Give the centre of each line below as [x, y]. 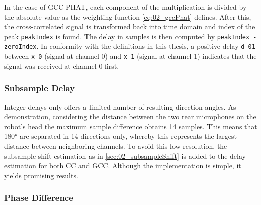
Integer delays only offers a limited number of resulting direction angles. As [120, 107]
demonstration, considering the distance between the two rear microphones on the [130, 117]
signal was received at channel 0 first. [62, 65]
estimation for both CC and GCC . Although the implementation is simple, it [123, 166]
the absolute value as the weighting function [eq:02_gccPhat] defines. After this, [128, 16]
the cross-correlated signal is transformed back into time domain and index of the [130, 26]
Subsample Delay [39, 88]
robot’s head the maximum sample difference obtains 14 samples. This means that [131, 126]
